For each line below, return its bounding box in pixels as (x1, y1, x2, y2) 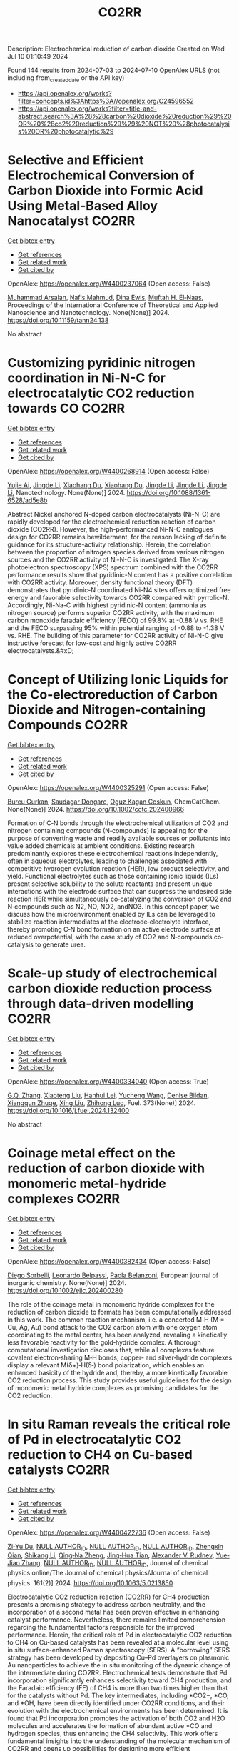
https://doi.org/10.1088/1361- (126, 488, 211, 497)
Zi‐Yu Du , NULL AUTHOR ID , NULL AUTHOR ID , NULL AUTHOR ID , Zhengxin (7, 1542, 223, 1552)
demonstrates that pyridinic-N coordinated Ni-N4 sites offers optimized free (7, 585, 231, 594)
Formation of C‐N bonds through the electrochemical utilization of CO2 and (7, 819, 228, 827)
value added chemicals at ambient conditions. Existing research (7, 841, 195, 850)
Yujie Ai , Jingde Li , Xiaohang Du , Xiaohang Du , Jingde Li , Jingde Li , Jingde (7, 480, 227, 489)
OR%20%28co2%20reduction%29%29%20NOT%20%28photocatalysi (17, 119, 230, 128)
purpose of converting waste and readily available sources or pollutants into (7, 834, 231, 842)
